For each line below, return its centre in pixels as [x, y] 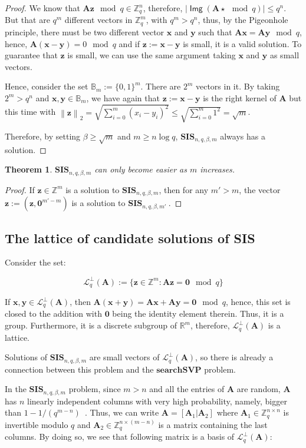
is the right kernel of [240, 97]
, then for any [184, 189]
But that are [27, 20]
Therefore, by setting [43, 136]
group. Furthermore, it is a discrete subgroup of [91, 325]
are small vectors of [124, 357]
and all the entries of [187, 389]
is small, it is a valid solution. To [242, 43]
